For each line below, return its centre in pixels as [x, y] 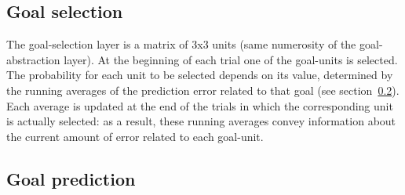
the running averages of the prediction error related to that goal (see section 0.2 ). [203, 90]
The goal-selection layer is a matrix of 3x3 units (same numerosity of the [181, 44]
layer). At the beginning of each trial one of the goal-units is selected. [231, 59]
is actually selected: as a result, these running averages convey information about [201, 121]
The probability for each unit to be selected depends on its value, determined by [200, 75]
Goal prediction [71, 178]
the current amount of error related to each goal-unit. [135, 136]
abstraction [33, 59]
